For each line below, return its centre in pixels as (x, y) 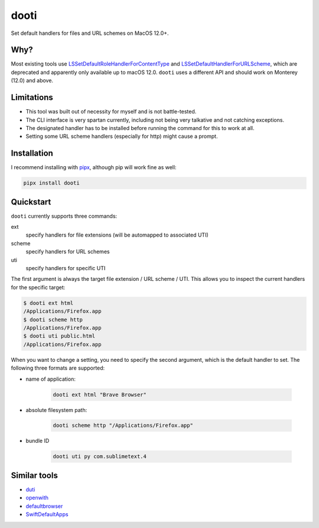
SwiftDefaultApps (47, 514)
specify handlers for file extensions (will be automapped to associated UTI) (117, 235)
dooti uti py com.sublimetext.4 (100, 456)
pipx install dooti (51, 183)
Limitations (32, 98)
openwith (37, 498)
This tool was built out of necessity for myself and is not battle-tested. (111, 112)
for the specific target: (38, 287)
